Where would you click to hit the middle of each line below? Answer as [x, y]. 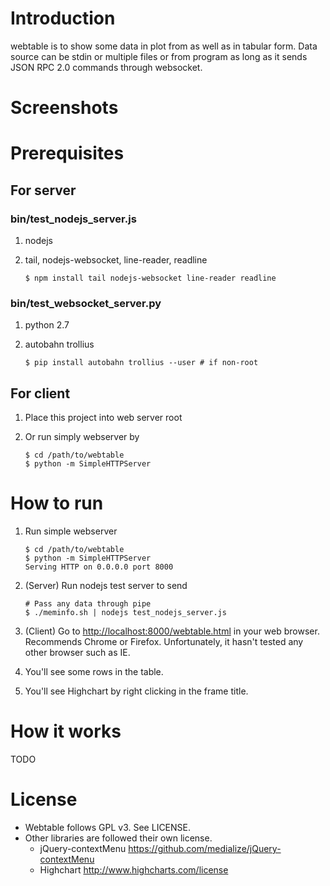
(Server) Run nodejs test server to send [106, 586]
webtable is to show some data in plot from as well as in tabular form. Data [164, 46]
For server [43, 190]
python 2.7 [47, 325]
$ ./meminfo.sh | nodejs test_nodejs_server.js [125, 613]
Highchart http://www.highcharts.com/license [134, 869]
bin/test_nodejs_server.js [73, 219]
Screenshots [64, 108]
